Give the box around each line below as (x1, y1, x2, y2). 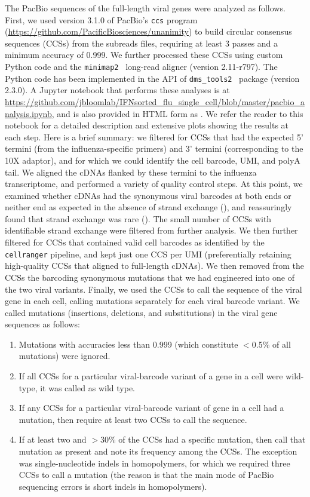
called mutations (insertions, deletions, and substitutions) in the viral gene (5, 306, 278, 318)
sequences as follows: (5, 318, 80, 330)
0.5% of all (251, 338, 291, 350)
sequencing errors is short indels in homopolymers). (19, 480, 207, 492)
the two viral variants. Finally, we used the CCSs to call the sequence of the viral (5, 283, 302, 295)
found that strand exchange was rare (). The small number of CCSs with (5, 212, 272, 225)
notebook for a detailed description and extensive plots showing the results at (5, 119, 289, 131)
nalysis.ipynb (5, 107, 52, 119)
